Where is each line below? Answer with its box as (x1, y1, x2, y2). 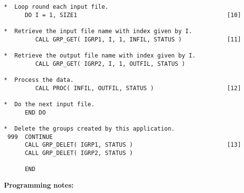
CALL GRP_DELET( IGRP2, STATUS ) (24, 149, 133, 156)
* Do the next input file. (4, 100, 95, 108)
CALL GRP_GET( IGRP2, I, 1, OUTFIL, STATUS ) (35, 60, 186, 67)
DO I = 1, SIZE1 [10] (24, 11, 241, 19)
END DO (24, 109, 46, 116)
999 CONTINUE (7, 133, 53, 140)
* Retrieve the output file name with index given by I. (4, 52, 196, 59)
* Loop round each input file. (4, 3, 109, 10)
